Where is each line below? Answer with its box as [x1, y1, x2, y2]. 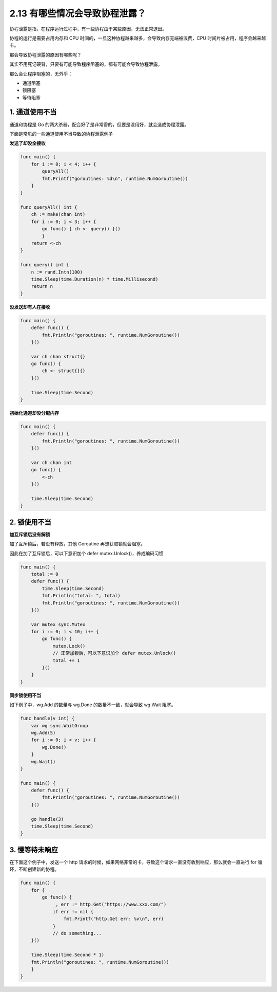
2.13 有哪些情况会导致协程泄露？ [9, 8, 146, 19]
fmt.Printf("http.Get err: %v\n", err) [63, 916, 164, 922]
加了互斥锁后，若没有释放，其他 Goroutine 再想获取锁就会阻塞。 [9, 541, 146, 547]
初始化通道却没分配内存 [9, 410, 59, 416]
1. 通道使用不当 [9, 108, 57, 117]
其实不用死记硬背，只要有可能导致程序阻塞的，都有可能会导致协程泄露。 [9, 61, 163, 67]
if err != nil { [52, 909, 94, 914]
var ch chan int [31, 460, 72, 465]
